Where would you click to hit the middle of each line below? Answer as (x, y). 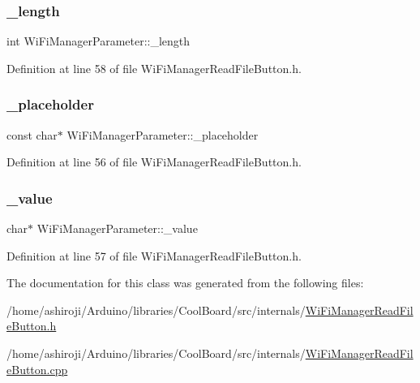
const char (32, 134)
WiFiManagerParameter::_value (117, 228)
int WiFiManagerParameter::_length (99, 41)
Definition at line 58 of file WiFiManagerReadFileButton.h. (154, 68)
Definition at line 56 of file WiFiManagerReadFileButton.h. (154, 162)
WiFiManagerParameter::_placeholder (163, 134)
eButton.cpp (37, 369)
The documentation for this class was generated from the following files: (185, 283)
